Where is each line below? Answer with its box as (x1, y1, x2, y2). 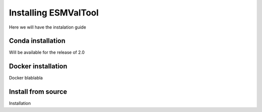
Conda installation (9, 37, 65, 45)
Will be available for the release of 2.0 (9, 49, 85, 55)
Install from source (9, 88, 67, 96)
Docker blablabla (9, 75, 43, 81)
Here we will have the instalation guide (9, 24, 86, 30)
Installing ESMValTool (9, 7, 99, 18)
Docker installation (9, 62, 67, 70)
